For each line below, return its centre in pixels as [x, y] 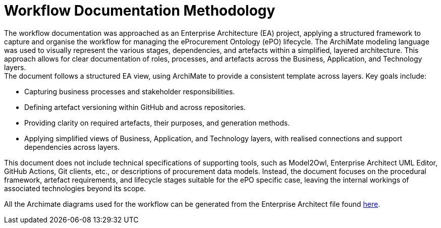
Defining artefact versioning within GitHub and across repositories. [135, 107]
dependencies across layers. [72, 147]
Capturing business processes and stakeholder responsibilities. [130, 91]
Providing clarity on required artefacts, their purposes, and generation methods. [157, 123]
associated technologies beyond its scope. [75, 188]
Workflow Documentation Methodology [140, 11]
